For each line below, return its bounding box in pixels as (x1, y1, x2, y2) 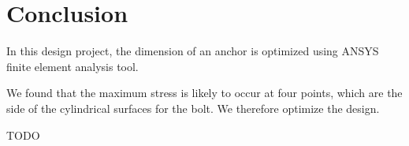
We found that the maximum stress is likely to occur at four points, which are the (6, 84, 403, 101)
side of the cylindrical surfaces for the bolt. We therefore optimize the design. (6, 99, 380, 116)
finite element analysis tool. (6, 58, 139, 74)
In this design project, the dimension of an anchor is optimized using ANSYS (6, 43, 379, 59)
